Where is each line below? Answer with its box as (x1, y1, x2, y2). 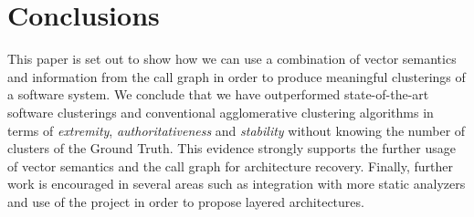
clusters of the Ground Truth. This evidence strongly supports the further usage (7, 139, 456, 158)
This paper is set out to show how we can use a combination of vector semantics (7, 49, 457, 68)
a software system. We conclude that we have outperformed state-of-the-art (7, 85, 429, 104)
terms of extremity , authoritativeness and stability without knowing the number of (7, 120, 466, 139)
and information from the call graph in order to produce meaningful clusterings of (7, 67, 466, 86)
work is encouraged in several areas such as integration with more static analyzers (7, 174, 466, 193)
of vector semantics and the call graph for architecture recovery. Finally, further (7, 156, 453, 175)
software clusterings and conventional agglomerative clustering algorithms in (7, 102, 434, 121)
